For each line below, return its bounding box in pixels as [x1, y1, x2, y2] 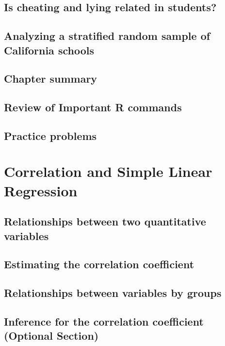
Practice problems [4, 128, 97, 143]
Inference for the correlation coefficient [4, 313, 204, 329]
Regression [4, 180, 78, 200]
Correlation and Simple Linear [4, 161, 212, 181]
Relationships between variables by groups [4, 285, 222, 300]
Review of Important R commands [4, 100, 182, 115]
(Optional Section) [4, 328, 99, 343]
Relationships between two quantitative [4, 214, 206, 229]
